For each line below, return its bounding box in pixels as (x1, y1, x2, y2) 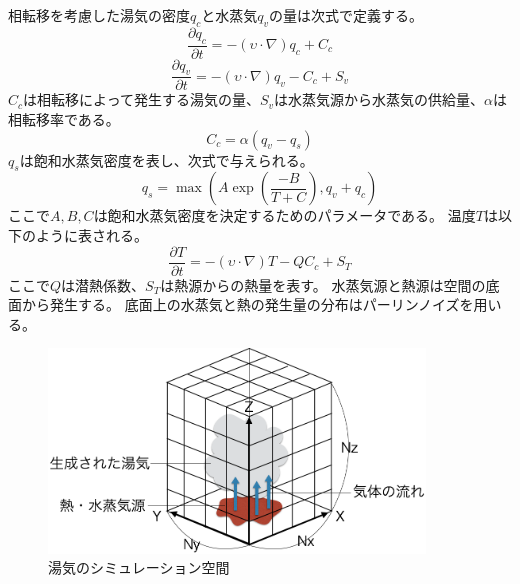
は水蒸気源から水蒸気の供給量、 (274, 89, 485, 110)
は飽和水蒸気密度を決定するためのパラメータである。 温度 (93, 205, 476, 226)
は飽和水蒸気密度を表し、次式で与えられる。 (19, 149, 314, 170)
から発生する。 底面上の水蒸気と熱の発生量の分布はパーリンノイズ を (21, 294, 474, 315)
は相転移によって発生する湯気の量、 (23, 89, 260, 110)
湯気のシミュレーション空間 (48, 557, 230, 578)
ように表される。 (35, 225, 148, 246)
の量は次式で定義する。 (269, 5, 424, 25)
